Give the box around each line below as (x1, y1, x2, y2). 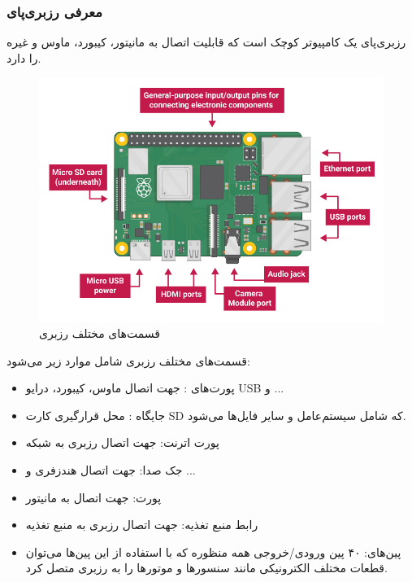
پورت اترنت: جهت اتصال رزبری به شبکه (25, 434, 219, 451)
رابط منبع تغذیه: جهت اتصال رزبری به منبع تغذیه (25, 516, 258, 533)
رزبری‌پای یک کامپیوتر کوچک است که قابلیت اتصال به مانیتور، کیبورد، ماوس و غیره (7, 33, 406, 50)
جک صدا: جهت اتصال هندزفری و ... (25, 462, 196, 479)
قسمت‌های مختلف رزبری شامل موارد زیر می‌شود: (7, 352, 250, 369)
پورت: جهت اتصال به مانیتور (25, 488, 162, 505)
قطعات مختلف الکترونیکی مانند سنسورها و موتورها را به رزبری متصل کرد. (25, 559, 388, 576)
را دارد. (7, 49, 41, 66)
